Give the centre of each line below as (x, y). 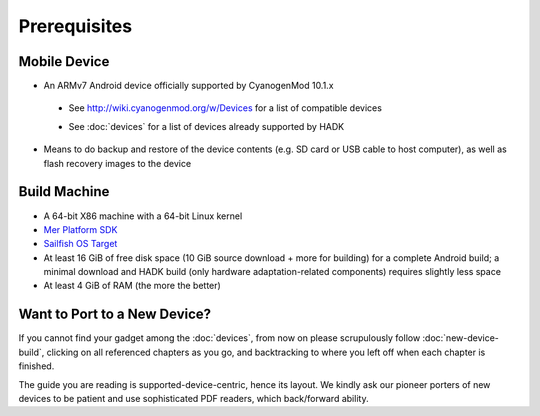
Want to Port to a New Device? (115, 314)
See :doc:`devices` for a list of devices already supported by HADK (206, 126)
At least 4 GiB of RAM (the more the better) (132, 286)
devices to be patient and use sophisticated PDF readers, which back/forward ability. (193, 398)
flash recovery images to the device (117, 163)
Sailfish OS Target (80, 244)
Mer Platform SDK (80, 229)
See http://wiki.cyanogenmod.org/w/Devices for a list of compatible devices (225, 108)
